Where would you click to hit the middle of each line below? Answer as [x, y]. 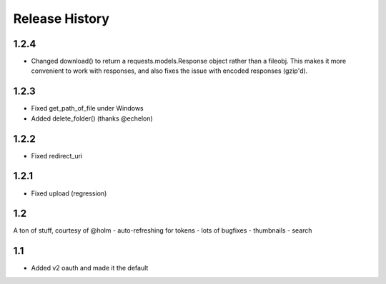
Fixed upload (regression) [69, 193]
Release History [61, 19]
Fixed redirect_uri [57, 156]
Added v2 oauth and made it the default [90, 268]
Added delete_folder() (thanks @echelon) [92, 118]
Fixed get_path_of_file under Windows [87, 108]
